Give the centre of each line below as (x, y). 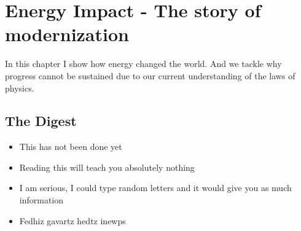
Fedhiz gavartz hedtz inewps (72, 220)
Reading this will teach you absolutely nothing (107, 167)
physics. (20, 88)
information (41, 200)
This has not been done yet (71, 147)
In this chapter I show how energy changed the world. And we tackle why (143, 64)
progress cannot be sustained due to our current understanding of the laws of (150, 75)
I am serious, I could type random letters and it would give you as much (155, 188)
